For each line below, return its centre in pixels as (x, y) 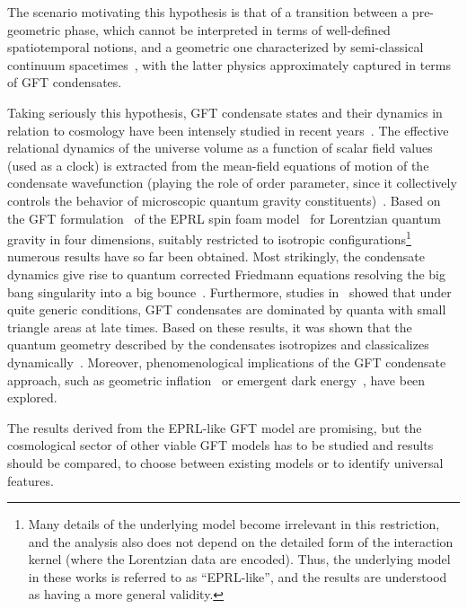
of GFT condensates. (65, 82)
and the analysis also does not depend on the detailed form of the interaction (241, 541)
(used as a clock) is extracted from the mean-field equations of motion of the (218, 165)
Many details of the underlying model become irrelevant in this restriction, (234, 524)
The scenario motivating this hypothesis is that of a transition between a (208, 12)
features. (31, 480)
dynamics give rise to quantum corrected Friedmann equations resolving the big (226, 274)
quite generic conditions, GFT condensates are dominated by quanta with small (227, 309)
